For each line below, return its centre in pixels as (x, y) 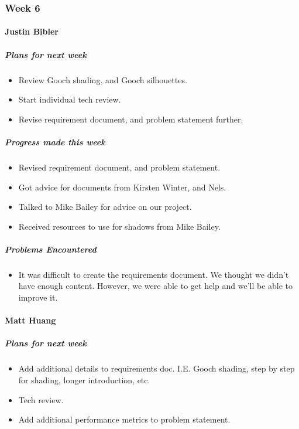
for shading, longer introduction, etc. (84, 380)
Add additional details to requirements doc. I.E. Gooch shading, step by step (157, 368)
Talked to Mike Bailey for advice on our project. (105, 207)
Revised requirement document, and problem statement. (119, 167)
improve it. (38, 297)
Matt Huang (30, 320)
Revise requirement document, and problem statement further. (131, 119)
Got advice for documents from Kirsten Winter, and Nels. (122, 187)
